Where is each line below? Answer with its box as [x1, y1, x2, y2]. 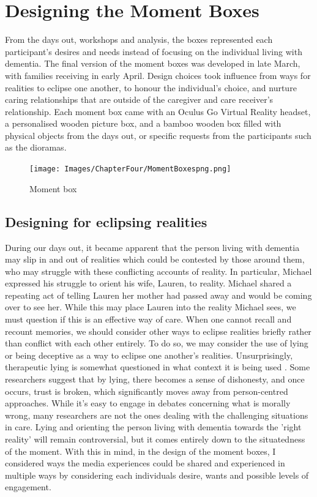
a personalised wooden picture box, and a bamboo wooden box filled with [5, 117, 282, 130]
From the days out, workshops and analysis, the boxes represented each [5, 33, 273, 46]
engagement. [5, 480, 51, 493]
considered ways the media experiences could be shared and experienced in [5, 457, 285, 469]
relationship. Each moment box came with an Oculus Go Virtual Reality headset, [5, 105, 311, 118]
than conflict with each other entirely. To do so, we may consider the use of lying [5, 337, 308, 349]
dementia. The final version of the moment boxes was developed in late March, [5, 57, 300, 70]
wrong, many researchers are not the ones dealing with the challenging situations [5, 408, 308, 421]
